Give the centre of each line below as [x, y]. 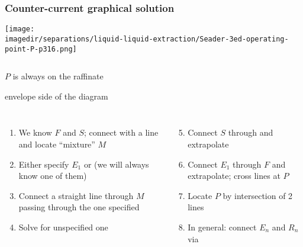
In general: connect [222, 227]
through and [251, 132]
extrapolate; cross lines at [234, 176]
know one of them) [53, 176]
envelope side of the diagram [57, 96]
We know [35, 132]
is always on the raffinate [58, 76]
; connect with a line [121, 132]
